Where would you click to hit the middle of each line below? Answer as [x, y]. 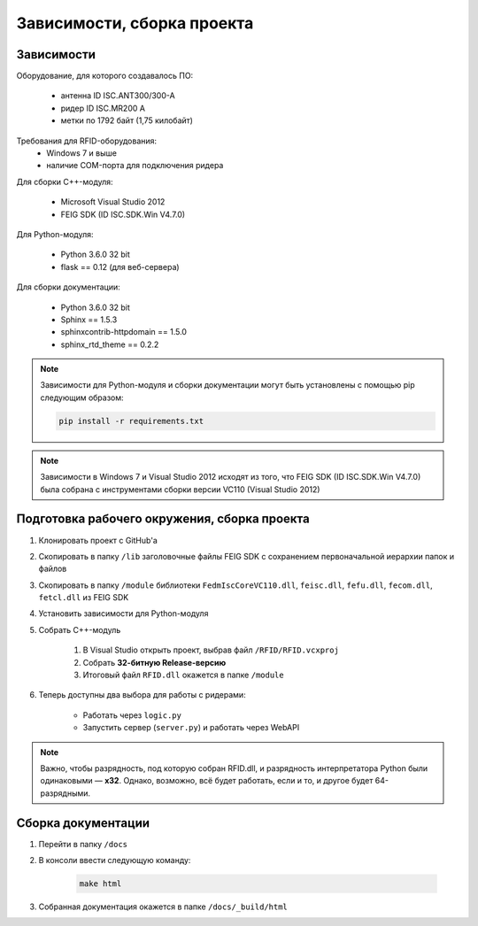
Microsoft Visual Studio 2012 [113, 202]
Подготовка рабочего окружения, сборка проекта [163, 519]
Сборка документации [83, 823]
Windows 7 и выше [81, 153]
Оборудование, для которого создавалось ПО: [105, 76]
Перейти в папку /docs [83, 844]
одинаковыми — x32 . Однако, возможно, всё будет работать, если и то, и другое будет [207, 781]
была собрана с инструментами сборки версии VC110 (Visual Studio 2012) [180, 489]
